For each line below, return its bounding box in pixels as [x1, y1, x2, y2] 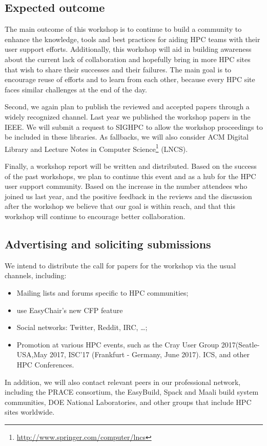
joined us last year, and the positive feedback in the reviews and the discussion [5, 190, 252, 201]
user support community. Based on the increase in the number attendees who [5, 181, 248, 191]
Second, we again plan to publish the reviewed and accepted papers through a [5, 101, 250, 112]
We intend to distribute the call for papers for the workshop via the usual [5, 260, 236, 270]
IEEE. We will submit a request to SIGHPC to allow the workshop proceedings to [5, 121, 263, 132]
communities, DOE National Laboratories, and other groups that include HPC [5, 396, 252, 407]
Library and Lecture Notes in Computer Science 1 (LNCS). [5, 142, 188, 154]
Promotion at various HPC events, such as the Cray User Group [16, 339, 219, 350]
